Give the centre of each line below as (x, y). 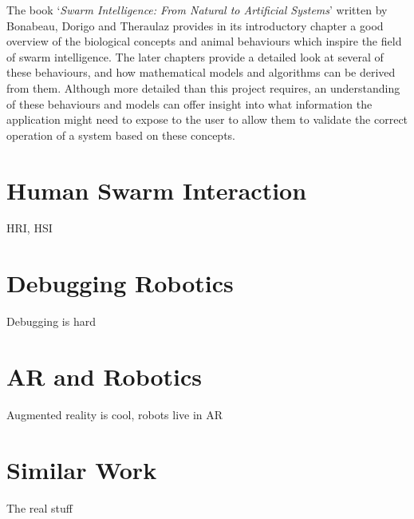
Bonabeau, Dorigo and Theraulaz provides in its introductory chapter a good (195, 25)
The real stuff (39, 507)
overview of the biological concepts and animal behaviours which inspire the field (204, 41)
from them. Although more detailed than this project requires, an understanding (203, 87)
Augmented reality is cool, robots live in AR (115, 414)
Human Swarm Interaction (157, 190)
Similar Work (82, 469)
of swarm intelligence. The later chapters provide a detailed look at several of (195, 56)
